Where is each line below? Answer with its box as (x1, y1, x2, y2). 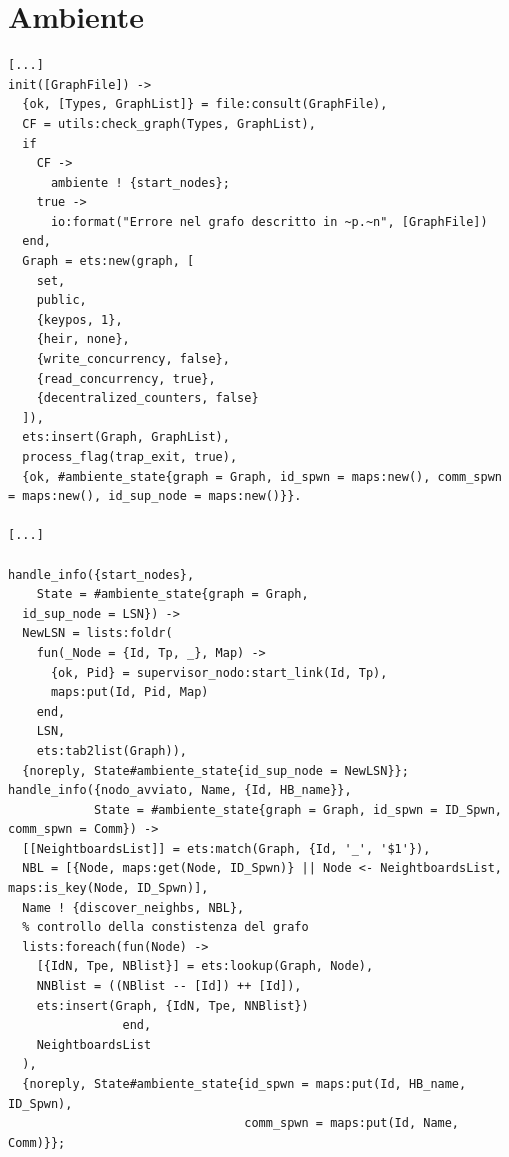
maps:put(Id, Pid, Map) (50, 685, 209, 700)
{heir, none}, (36, 332, 130, 347)
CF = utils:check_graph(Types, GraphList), (22, 116, 316, 131)
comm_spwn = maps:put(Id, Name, (244, 1116, 460, 1131)
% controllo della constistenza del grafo (22, 920, 309, 935)
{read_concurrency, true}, (36, 371, 216, 386)
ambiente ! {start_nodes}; (50, 175, 230, 190)
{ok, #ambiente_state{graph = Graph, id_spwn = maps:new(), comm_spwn (22, 469, 502, 484)
